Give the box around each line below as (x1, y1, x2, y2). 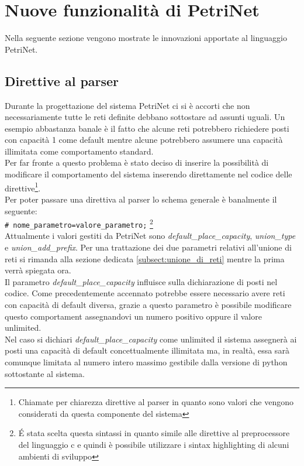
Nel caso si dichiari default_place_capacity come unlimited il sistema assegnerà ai (5, 333, 297, 345)
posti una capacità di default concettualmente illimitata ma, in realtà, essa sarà (5, 344, 289, 357)
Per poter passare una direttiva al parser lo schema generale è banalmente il (5, 193, 277, 205)
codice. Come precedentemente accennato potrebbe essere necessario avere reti (5, 287, 285, 299)
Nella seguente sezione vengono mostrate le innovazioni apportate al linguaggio (5, 32, 287, 44)
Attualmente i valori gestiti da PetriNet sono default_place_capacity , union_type (5, 229, 296, 242)
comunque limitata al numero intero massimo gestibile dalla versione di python (5, 355, 288, 368)
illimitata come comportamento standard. (5, 145, 154, 157)
